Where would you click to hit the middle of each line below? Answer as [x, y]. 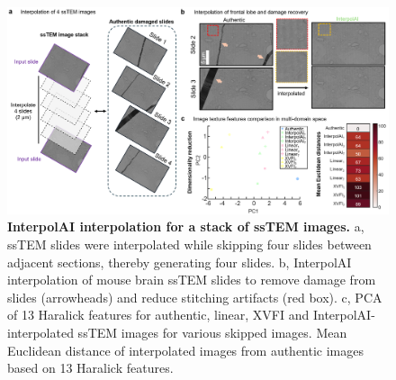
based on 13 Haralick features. [90, 368]
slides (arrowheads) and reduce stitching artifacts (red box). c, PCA [195, 297]
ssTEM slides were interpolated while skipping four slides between [189, 244]
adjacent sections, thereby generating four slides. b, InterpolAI [180, 262]
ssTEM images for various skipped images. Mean [212, 332]
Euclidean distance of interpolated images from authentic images [186, 350]
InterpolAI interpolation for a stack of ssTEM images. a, [186, 226]
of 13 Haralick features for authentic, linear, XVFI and [158, 315]
